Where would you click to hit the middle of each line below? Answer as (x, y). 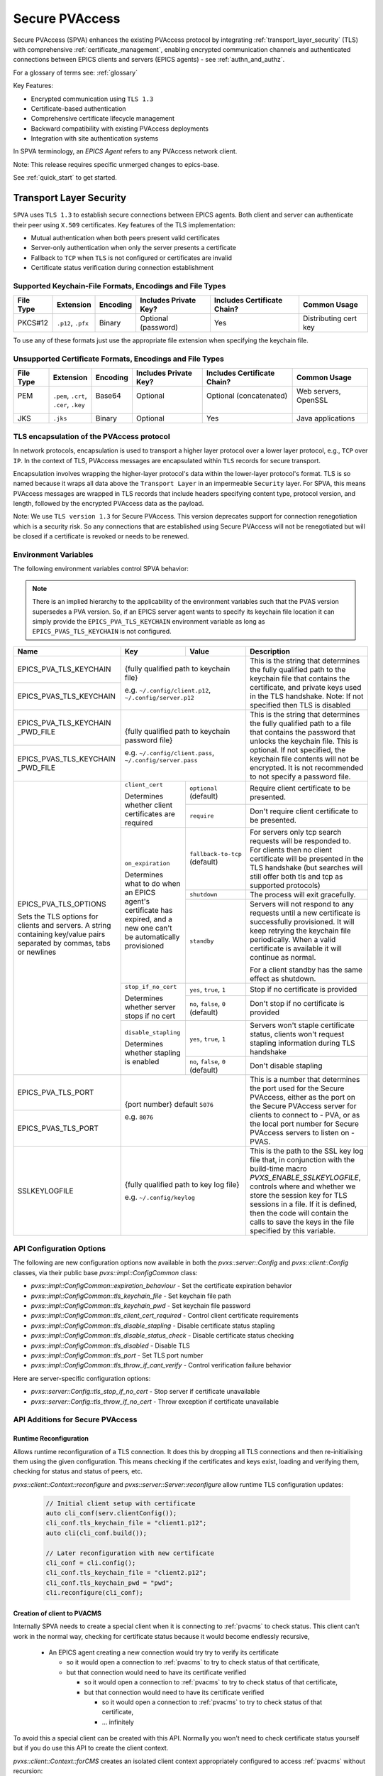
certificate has (149, 911)
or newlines (37, 952)
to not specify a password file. (300, 776)
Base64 (109, 396)
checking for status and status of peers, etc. (78, 1471)
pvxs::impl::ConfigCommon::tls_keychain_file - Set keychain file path (131, 1296)
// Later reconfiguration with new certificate (130, 1553)
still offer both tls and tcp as (296, 876)
